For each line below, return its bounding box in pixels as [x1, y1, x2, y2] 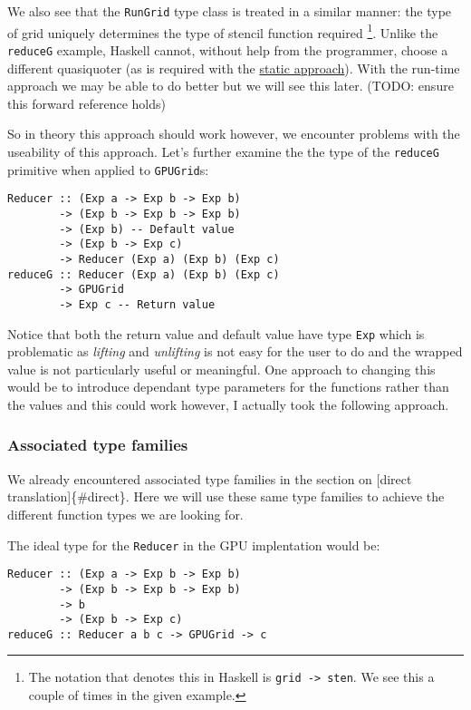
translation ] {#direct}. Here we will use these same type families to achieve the [7, 487, 445, 506]
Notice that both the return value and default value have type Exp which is [7, 324, 425, 343]
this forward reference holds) [7, 93, 166, 112]
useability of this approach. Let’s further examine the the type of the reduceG [7, 141, 439, 160]
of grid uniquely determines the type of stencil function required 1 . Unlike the [7, 20, 438, 42]
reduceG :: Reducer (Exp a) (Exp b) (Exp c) [7, 267, 280, 281]
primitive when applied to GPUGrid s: [7, 160, 209, 179]
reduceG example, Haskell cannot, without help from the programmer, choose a [7, 40, 448, 59]
